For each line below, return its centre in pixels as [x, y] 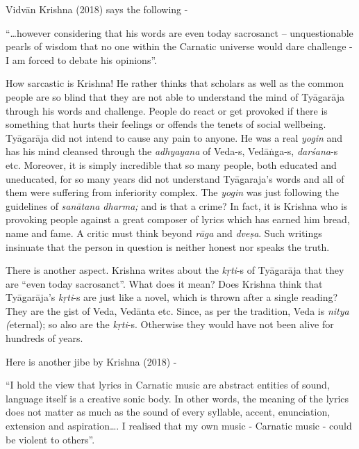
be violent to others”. [50, 439]
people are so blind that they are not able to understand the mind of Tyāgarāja [175, 96]
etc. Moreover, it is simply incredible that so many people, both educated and [171, 164]
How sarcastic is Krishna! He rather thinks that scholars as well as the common [175, 83]
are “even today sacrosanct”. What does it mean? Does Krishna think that [164, 283]
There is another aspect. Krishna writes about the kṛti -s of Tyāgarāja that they [175, 270]
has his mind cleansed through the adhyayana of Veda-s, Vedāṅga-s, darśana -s [172, 151]
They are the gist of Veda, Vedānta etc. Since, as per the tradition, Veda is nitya [177, 310]
